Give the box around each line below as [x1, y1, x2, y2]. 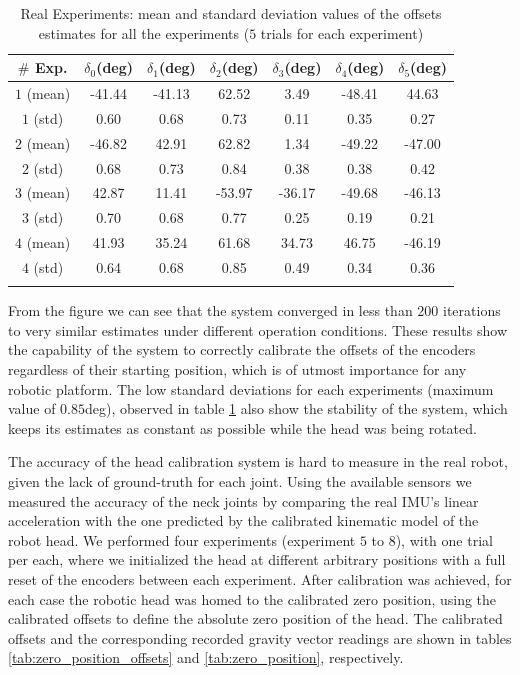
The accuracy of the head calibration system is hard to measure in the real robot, [8, 451, 508, 472]
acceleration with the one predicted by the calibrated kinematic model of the [8, 510, 479, 531]
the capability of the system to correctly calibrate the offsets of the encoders [8, 339, 476, 360]
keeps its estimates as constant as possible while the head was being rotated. [8, 417, 477, 438]
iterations [443, 300, 501, 321]
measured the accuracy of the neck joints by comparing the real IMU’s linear [8, 490, 479, 511]
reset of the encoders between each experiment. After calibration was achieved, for [8, 569, 512, 589]
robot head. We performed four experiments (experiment [8, 529, 356, 550]
